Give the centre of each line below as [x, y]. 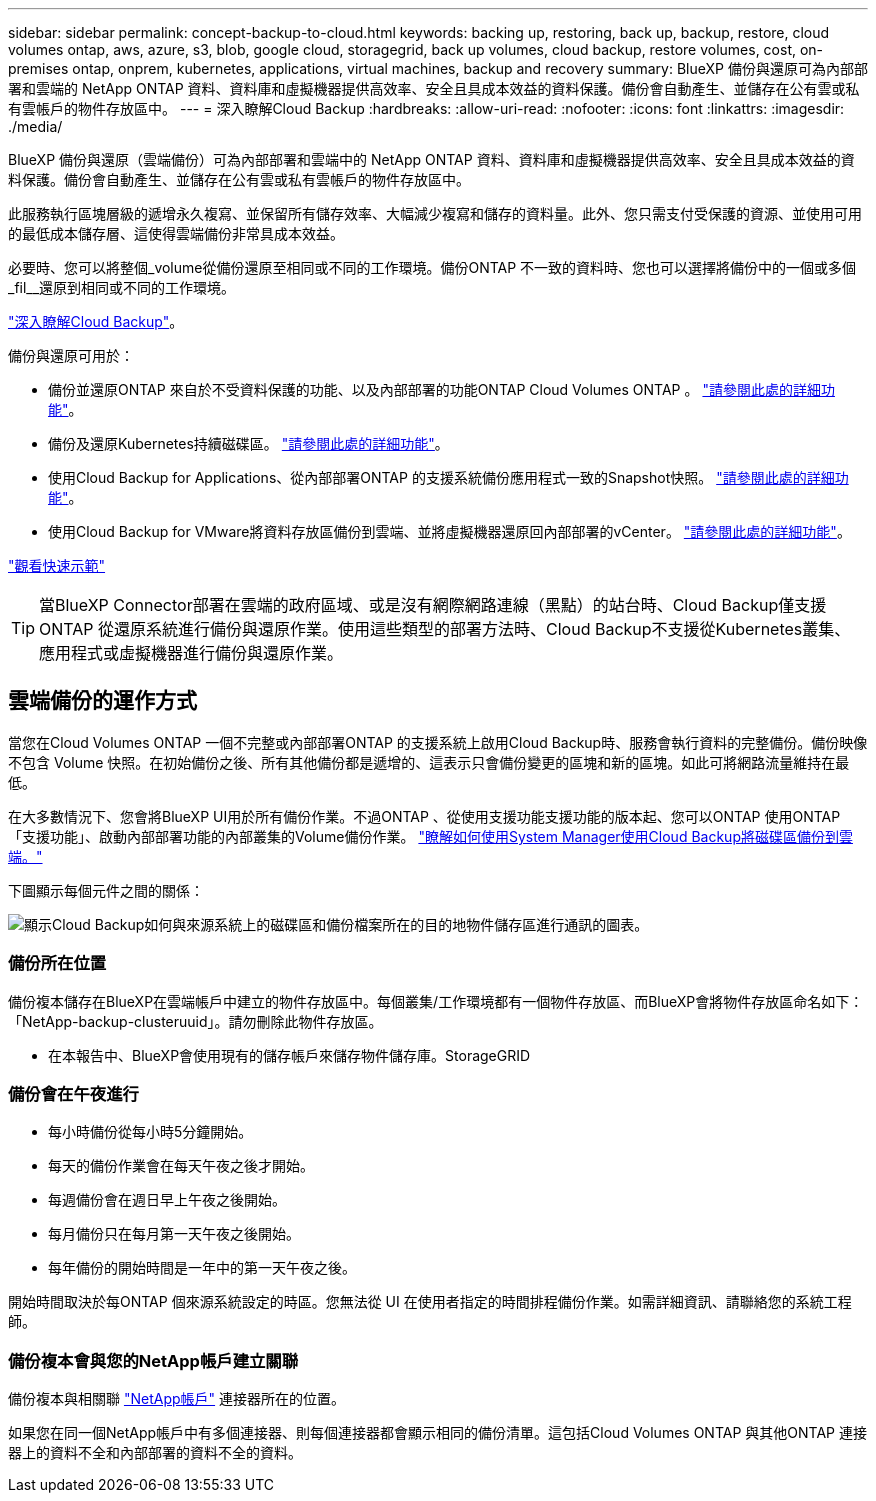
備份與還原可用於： [71, 355]
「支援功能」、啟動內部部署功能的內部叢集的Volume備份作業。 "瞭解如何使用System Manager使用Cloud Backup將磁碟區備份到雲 [430, 836]
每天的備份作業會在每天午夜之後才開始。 [181, 1166]
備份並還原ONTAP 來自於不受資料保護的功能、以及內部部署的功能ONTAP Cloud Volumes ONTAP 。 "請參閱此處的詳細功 [441, 389]
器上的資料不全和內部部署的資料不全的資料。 [155, 1453]
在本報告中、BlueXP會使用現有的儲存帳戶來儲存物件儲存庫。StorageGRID [289, 1055]
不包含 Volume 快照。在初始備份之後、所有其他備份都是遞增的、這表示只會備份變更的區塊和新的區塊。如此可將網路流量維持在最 [429, 762]
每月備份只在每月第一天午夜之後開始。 [174, 1234]
